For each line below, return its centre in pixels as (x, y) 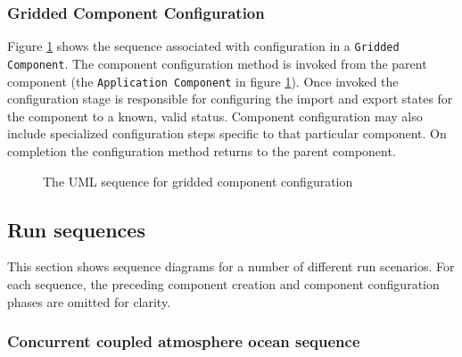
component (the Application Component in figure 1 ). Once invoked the (203, 81)
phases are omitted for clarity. (89, 301)
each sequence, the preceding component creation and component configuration (223, 283)
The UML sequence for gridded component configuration (198, 181)
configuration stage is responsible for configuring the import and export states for (230, 99)
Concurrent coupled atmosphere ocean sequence (184, 341)
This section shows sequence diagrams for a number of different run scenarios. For (231, 266)
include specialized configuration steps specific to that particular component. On (227, 133)
